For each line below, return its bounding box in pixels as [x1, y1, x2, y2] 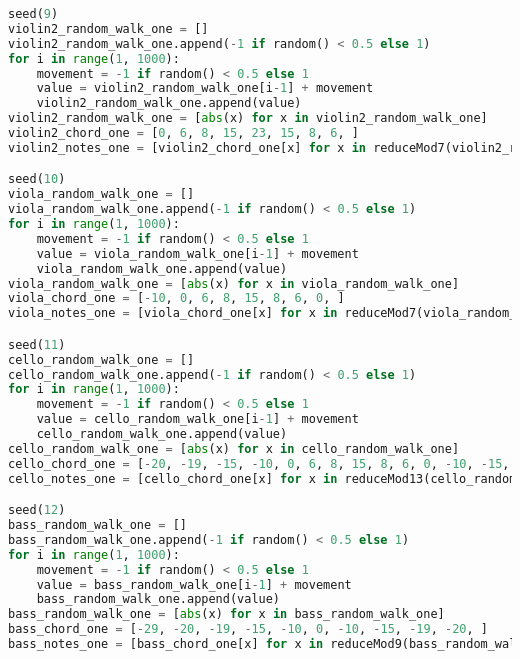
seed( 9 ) [8, 7, 59, 21]
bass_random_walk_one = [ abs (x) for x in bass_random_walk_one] [8, 607, 445, 622]
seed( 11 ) [8, 337, 66, 352]
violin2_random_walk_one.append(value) [36, 96, 302, 111]
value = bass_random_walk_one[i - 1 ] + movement [36, 577, 352, 592]
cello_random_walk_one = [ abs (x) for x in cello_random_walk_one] [8, 441, 460, 456]
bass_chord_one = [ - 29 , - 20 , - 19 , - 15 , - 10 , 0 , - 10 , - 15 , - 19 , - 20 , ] [8, 622, 488, 637]
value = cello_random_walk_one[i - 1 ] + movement [36, 412, 359, 427]
